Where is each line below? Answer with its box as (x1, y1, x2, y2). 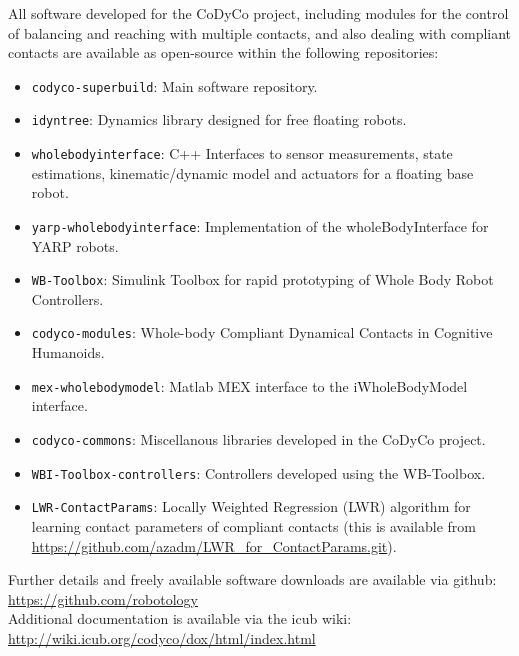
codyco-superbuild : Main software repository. (31, 75, 318, 96)
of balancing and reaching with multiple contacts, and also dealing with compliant (8, 22, 512, 43)
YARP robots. (31, 235, 119, 256)
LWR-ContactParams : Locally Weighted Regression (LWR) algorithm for (31, 496, 471, 517)
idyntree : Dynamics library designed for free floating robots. (31, 109, 407, 130)
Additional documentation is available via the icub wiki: (8, 608, 352, 629)
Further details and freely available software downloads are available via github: (8, 569, 497, 590)
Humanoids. (31, 342, 105, 363)
